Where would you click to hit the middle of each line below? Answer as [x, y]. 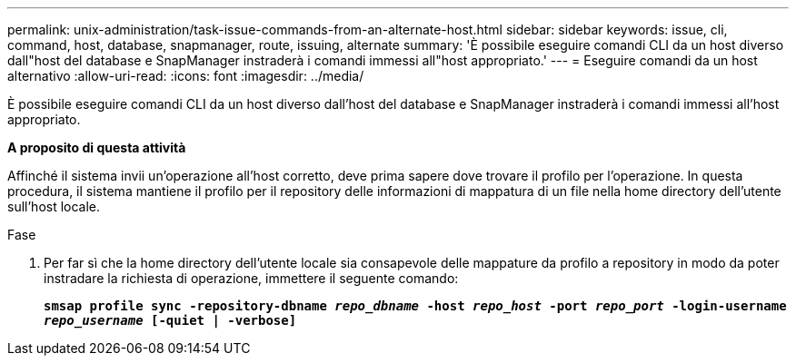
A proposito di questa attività [97, 147]
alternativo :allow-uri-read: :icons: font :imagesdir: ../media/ [186, 76]
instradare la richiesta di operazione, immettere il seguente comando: [251, 278]
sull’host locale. [54, 206]
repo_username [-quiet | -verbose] [170, 320]
